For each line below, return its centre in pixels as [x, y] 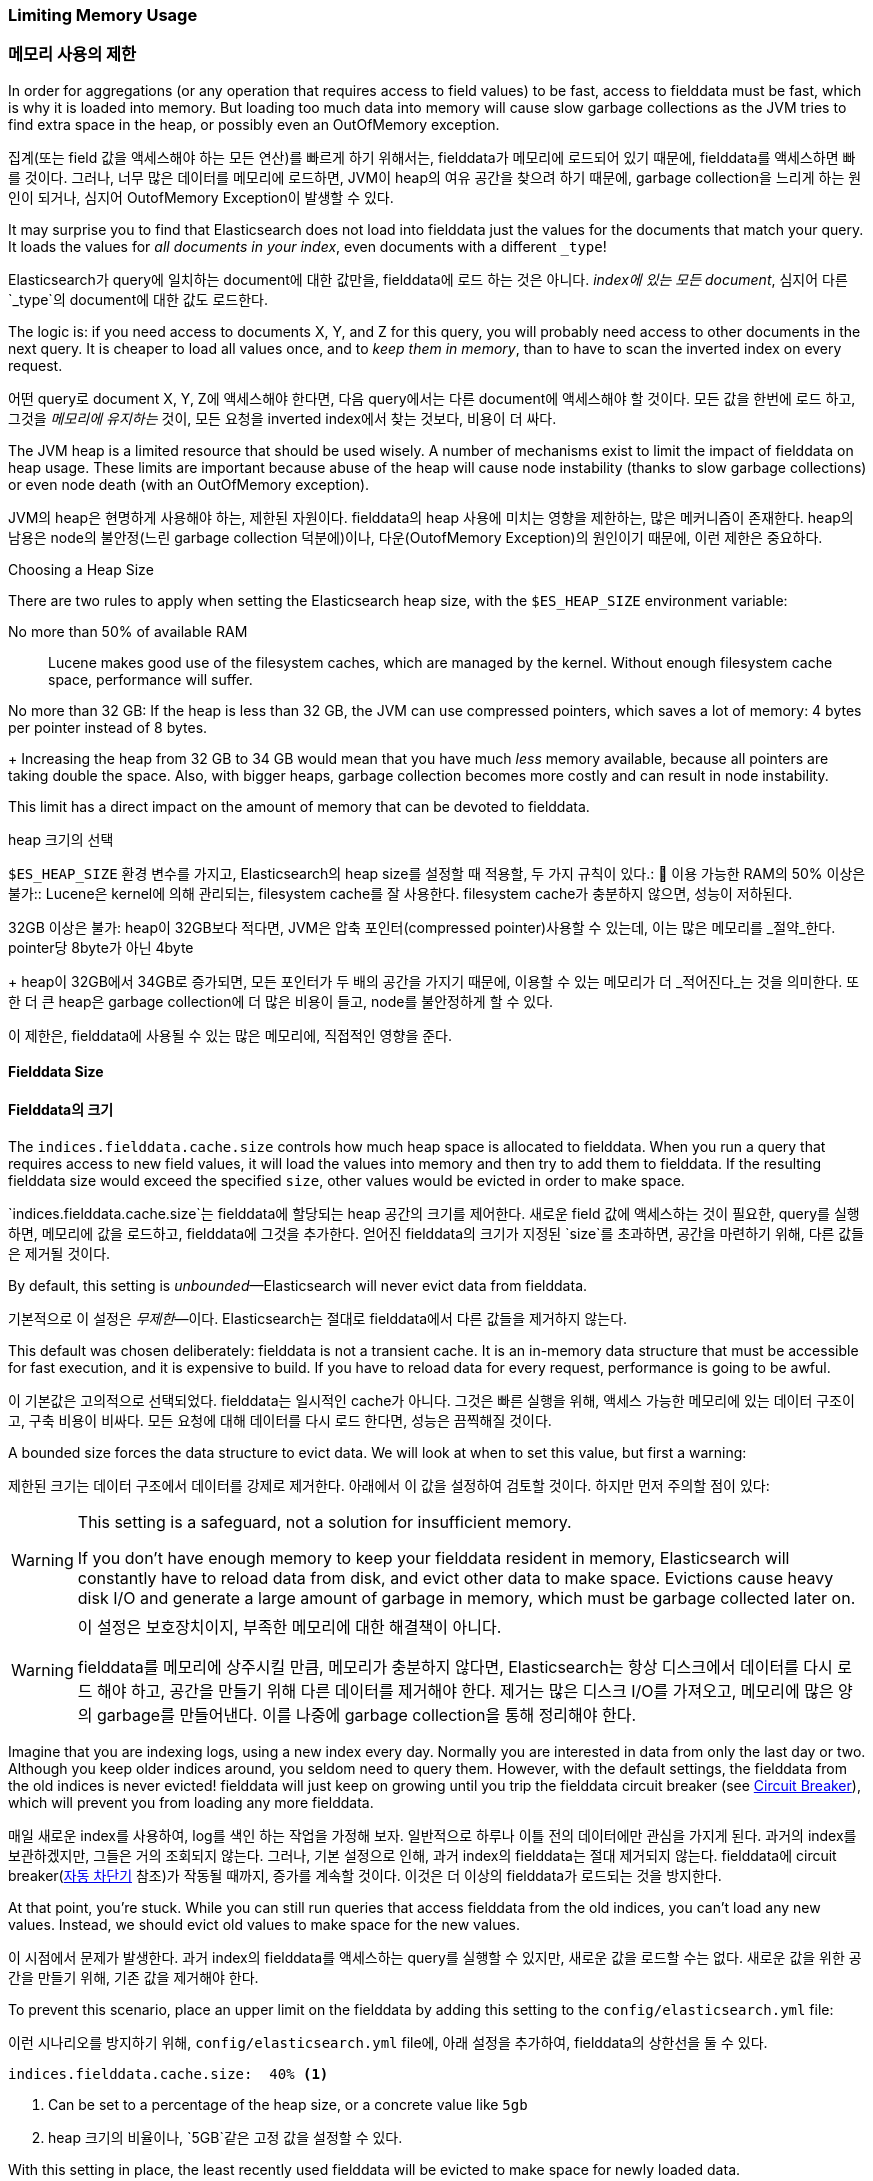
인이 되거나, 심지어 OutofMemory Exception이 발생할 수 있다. [201, 197]
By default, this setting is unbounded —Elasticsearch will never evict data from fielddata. [298, 1285]
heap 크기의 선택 [61, 839]
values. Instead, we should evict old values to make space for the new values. [264, 1924]
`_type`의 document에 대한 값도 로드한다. [138, 299]
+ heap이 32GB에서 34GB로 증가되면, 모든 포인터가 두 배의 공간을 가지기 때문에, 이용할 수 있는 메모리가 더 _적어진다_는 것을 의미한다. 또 [434, 981]
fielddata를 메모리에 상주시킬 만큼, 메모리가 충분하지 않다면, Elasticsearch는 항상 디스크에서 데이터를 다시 [455, 1666]
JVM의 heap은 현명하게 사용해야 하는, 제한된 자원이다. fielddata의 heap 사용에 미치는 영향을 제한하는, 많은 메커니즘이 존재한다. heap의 [431, 517]
